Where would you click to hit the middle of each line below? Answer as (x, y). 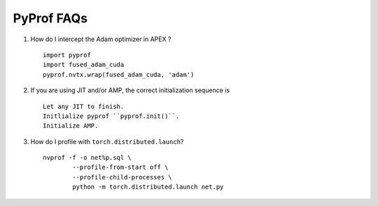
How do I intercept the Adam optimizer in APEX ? (101, 39)
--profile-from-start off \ (120, 167)
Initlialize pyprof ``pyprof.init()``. (111, 116)
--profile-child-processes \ (122, 177)
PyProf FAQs (50, 18)
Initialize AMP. (71, 126)
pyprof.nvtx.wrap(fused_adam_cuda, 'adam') (119, 74)
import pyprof (67, 55)
